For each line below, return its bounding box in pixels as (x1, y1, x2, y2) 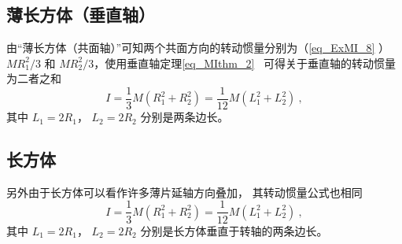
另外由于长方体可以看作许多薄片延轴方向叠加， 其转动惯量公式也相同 (6, 183, 363, 200)
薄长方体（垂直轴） (6, 2, 155, 27)
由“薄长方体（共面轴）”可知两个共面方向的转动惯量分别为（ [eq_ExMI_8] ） (6, 39, 390, 56)
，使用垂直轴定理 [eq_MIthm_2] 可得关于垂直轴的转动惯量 (94, 54, 396, 71)
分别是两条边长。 (140, 109, 229, 125)
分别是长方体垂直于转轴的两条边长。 (140, 222, 328, 238)
